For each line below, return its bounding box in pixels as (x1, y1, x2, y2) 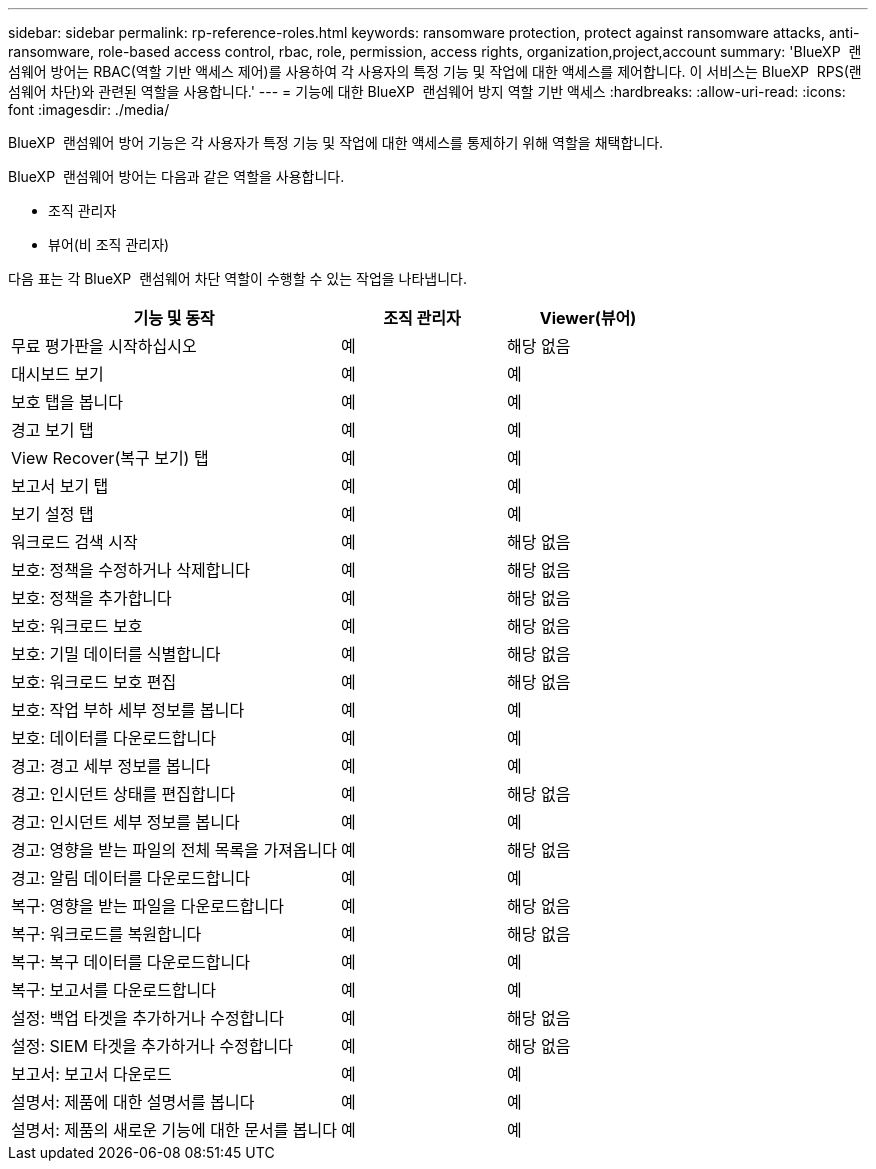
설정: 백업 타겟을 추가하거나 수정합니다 (11, 1008, 284, 1028)
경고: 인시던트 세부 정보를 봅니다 (11, 812, 240, 832)
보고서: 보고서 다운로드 (11, 1064, 172, 1084)
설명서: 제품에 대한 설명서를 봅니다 (11, 1092, 255, 1112)
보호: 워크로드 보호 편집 (11, 672, 177, 692)
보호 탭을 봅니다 (11, 392, 124, 412)
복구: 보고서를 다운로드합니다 (11, 980, 216, 1000)
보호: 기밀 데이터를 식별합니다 (11, 644, 221, 664)
